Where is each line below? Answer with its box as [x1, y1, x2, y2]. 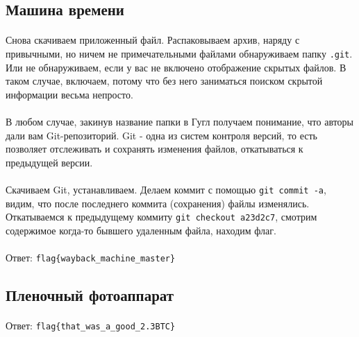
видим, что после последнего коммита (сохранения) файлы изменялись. [6, 196, 310, 210]
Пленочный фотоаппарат [6, 284, 174, 306]
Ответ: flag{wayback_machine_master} [6, 250, 176, 265]
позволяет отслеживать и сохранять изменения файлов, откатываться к [6, 141, 303, 156]
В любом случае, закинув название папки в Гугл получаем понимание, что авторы [6, 114, 354, 128]
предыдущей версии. [6, 155, 93, 169]
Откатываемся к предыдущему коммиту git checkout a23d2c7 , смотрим [6, 209, 317, 224]
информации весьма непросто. [6, 87, 133, 101]
